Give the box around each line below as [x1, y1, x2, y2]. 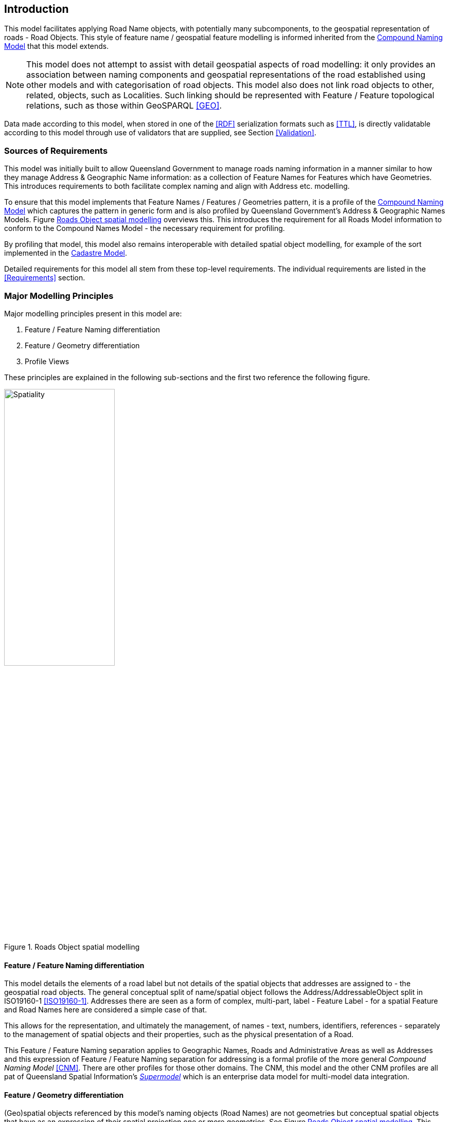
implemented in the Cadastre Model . [4, 248, 127, 258]
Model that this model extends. [4, 42, 109, 51]
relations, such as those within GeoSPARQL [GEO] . [26, 100, 222, 111]
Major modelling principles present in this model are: [4, 309, 182, 318]
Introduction [4, 3, 69, 15]
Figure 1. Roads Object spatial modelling [4, 942, 140, 951]
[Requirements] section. [4, 273, 85, 282]
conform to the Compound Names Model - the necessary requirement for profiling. [4, 224, 285, 233]
